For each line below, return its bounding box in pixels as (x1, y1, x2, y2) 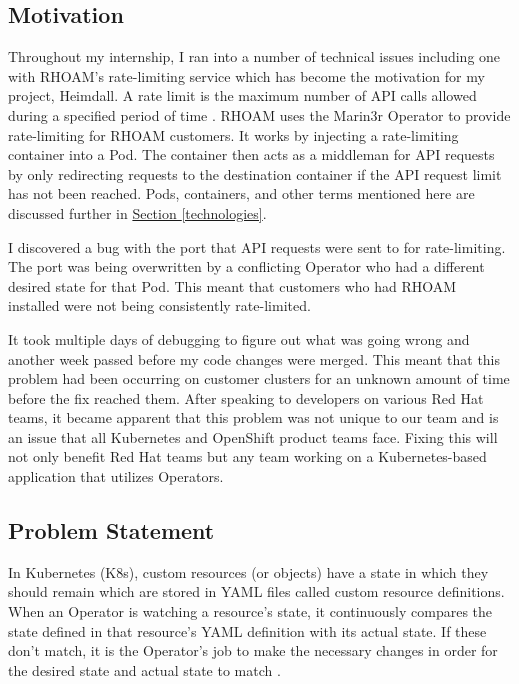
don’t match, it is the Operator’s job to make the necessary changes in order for (8, 640, 498, 661)
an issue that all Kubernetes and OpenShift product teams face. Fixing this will (8, 426, 498, 447)
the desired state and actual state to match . (8, 659, 281, 680)
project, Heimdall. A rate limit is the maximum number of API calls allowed (8, 85, 477, 106)
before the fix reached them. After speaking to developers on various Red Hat (8, 387, 484, 408)
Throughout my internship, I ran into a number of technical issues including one (8, 46, 501, 67)
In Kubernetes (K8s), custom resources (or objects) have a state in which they (8, 561, 489, 582)
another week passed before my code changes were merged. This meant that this (8, 348, 501, 369)
